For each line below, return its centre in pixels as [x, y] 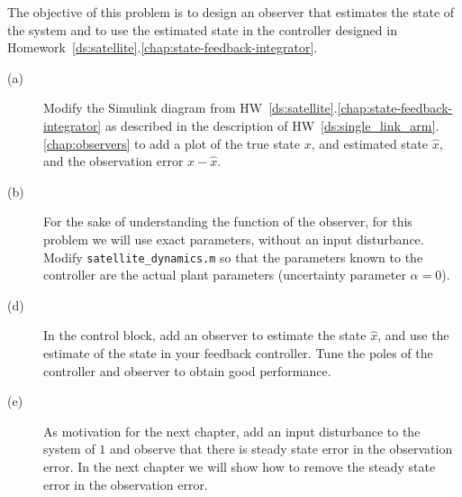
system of [69, 449]
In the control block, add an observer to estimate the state [205, 335]
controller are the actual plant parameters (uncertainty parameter [225, 275]
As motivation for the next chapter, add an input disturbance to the [232, 431]
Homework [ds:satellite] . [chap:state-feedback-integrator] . [163, 47]
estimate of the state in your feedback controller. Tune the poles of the [238, 352]
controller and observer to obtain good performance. [187, 370]
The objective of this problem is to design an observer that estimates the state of [231, 12]
